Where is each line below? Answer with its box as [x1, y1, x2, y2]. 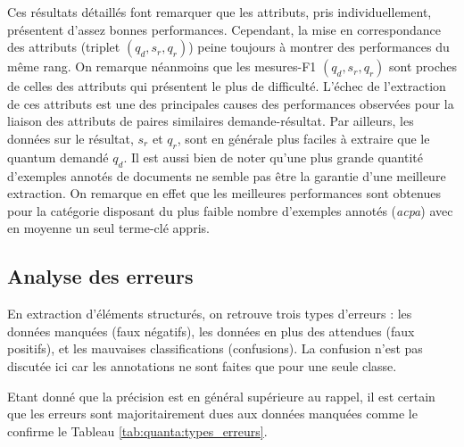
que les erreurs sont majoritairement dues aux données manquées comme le [7, 404, 418, 423]
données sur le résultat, [7, 128, 134, 147]
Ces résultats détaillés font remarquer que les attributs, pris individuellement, [7, 3, 432, 21]
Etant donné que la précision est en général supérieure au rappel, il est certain [7, 386, 435, 405]
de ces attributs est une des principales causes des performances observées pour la [7, 94, 454, 112]
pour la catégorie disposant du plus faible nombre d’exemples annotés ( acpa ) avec [7, 201, 453, 219]
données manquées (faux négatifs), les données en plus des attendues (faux [7, 321, 415, 340]
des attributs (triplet [7, 37, 120, 56]
